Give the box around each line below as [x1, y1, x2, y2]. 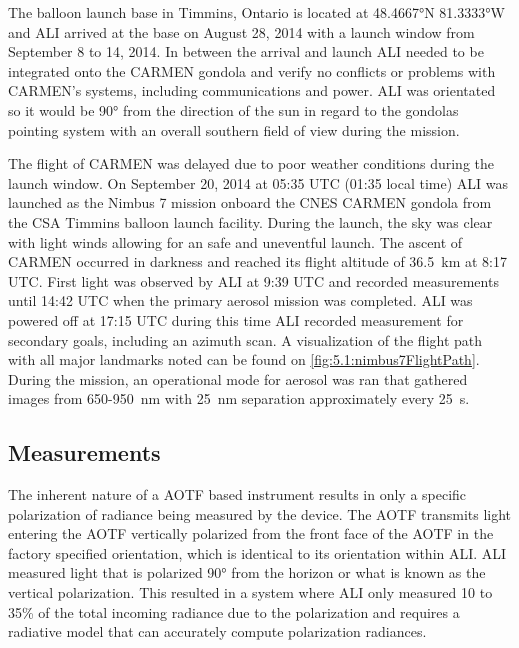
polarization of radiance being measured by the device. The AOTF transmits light [8, 503, 512, 524]
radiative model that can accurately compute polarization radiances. [8, 621, 427, 642]
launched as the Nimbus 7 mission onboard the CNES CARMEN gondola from [8, 192, 492, 213]
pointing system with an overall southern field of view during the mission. [8, 119, 460, 140]
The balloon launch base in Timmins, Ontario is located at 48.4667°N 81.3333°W [8, 2, 505, 22]
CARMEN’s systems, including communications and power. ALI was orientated [8, 80, 496, 101]
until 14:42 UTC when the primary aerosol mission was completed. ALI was [8, 290, 473, 311]
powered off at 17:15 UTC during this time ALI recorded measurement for [8, 309, 464, 330]
